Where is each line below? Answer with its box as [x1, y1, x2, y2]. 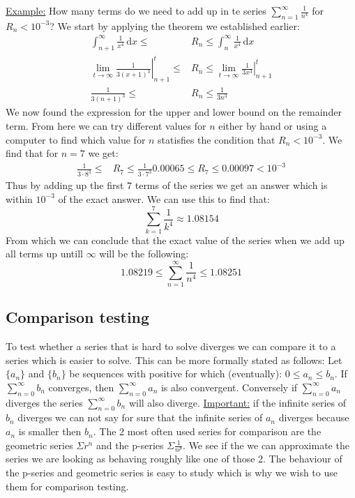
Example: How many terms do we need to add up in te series [6, 3, 266, 17]
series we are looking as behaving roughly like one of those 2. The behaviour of [6, 451, 342, 466]
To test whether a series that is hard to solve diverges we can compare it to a [6, 339, 336, 354]
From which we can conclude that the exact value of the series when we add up [6, 232, 345, 247]
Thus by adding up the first [6, 178, 124, 193]
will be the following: [99, 246, 189, 261]
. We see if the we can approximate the [183, 437, 349, 452]
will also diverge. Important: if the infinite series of [128, 395, 347, 409]
